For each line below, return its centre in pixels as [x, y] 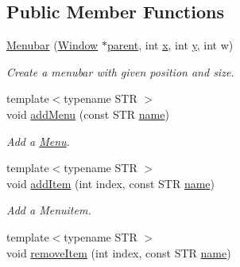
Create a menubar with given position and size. [120, 71]
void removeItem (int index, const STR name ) [119, 252]
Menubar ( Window [52, 45]
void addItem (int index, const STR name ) [111, 183]
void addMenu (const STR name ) [88, 114]
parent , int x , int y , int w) [170, 45]
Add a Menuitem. [49, 210]
